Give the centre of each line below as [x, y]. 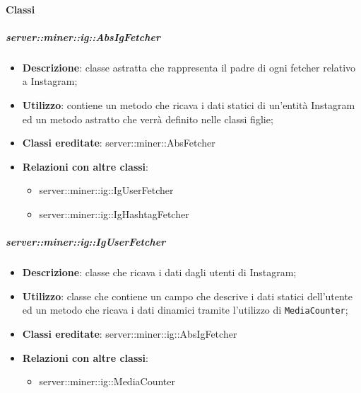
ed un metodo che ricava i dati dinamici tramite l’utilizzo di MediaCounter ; [185, 310]
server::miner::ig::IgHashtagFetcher [114, 213]
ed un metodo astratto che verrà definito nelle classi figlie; [148, 119]
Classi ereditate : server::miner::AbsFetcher [119, 143]
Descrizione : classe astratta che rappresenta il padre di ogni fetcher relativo [189, 67]
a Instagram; [50, 81]
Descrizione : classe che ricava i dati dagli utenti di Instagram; [159, 272]
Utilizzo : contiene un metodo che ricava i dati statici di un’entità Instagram [189, 104]
